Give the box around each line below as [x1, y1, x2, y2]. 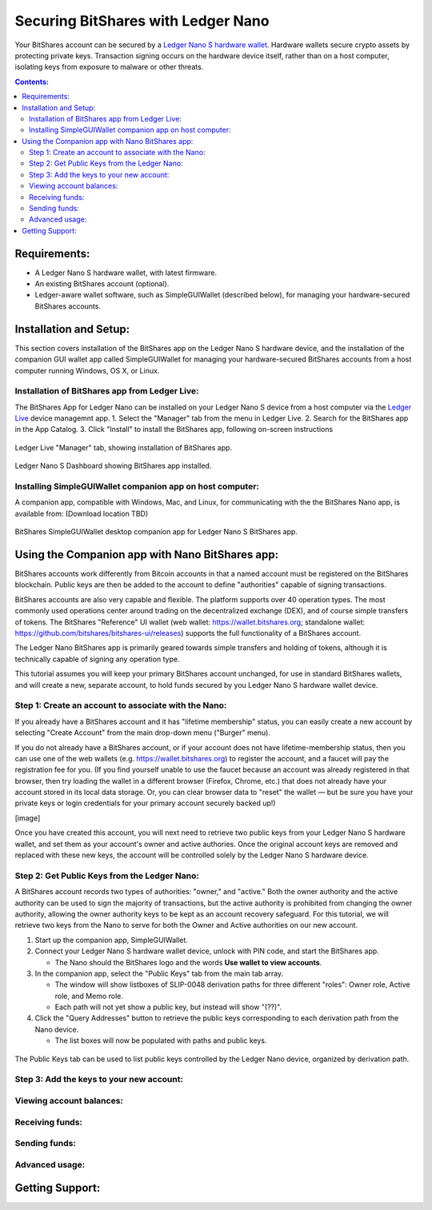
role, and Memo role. [54, 991, 124, 1000]
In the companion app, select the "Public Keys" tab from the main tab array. [34, 968, 284, 978]
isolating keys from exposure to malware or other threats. [14, 62, 204, 72]
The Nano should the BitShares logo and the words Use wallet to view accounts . [54, 957, 322, 967]
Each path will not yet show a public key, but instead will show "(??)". [54, 1002, 282, 1012]
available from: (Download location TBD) [14, 509, 149, 518]
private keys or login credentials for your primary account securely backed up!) [14, 798, 276, 808]
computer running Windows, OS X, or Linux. [14, 365, 160, 375]
